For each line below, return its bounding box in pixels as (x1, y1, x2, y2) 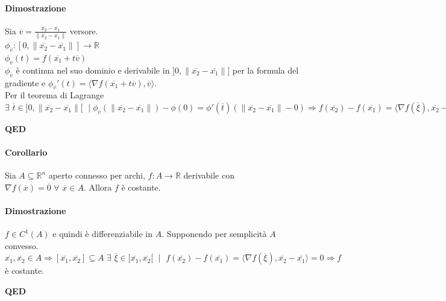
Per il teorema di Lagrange (5, 89, 104, 101)
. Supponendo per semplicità (162, 227, 267, 240)
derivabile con (183, 169, 234, 182)
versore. (69, 24, 98, 37)
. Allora (83, 180, 112, 193)
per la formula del (232, 63, 299, 76)
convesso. (5, 239, 39, 252)
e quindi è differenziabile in (52, 227, 153, 240)
